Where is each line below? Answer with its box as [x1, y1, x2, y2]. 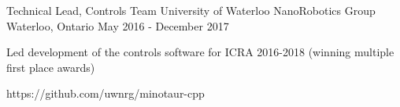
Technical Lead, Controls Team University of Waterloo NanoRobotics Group [6, 2, 376, 18]
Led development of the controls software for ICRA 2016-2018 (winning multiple [6, 44, 394, 60]
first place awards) [6, 59, 95, 75]
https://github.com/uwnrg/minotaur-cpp [6, 85, 205, 102]
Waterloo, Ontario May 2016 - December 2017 [6, 17, 229, 34]
